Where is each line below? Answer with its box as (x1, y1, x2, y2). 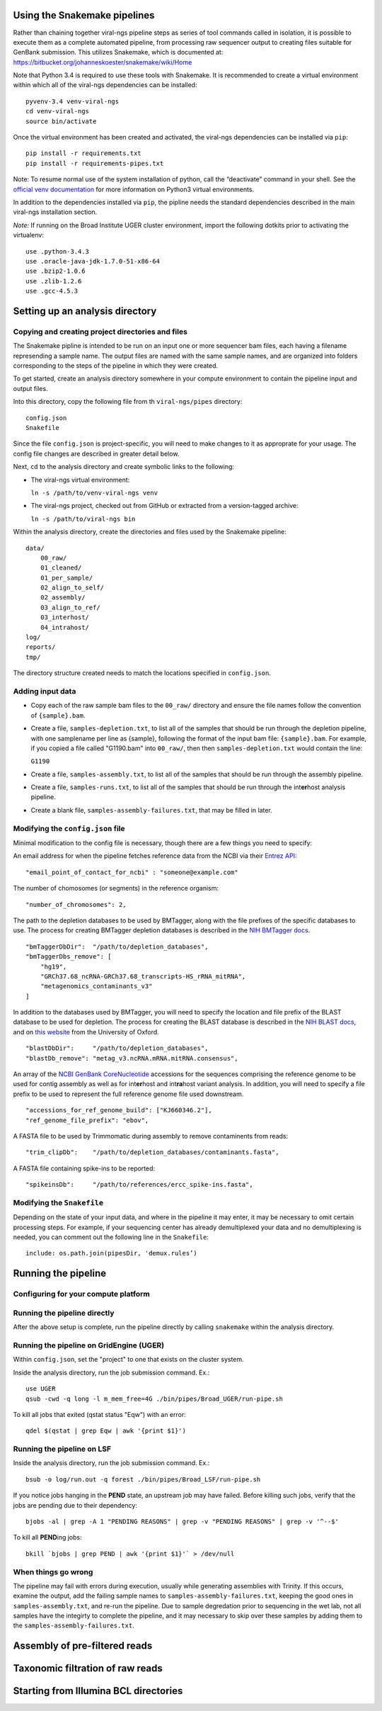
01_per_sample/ (40, 574, 93, 582)
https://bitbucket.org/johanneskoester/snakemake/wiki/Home (13, 57, 192, 67)
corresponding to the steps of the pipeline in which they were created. (13, 361, 219, 370)
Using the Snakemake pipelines (13, 9, 155, 21)
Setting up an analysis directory (13, 305, 157, 317)
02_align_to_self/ (40, 584, 105, 592)
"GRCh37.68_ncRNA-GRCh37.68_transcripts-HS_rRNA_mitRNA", (40, 972, 246, 981)
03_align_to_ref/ (40, 603, 100, 611)
